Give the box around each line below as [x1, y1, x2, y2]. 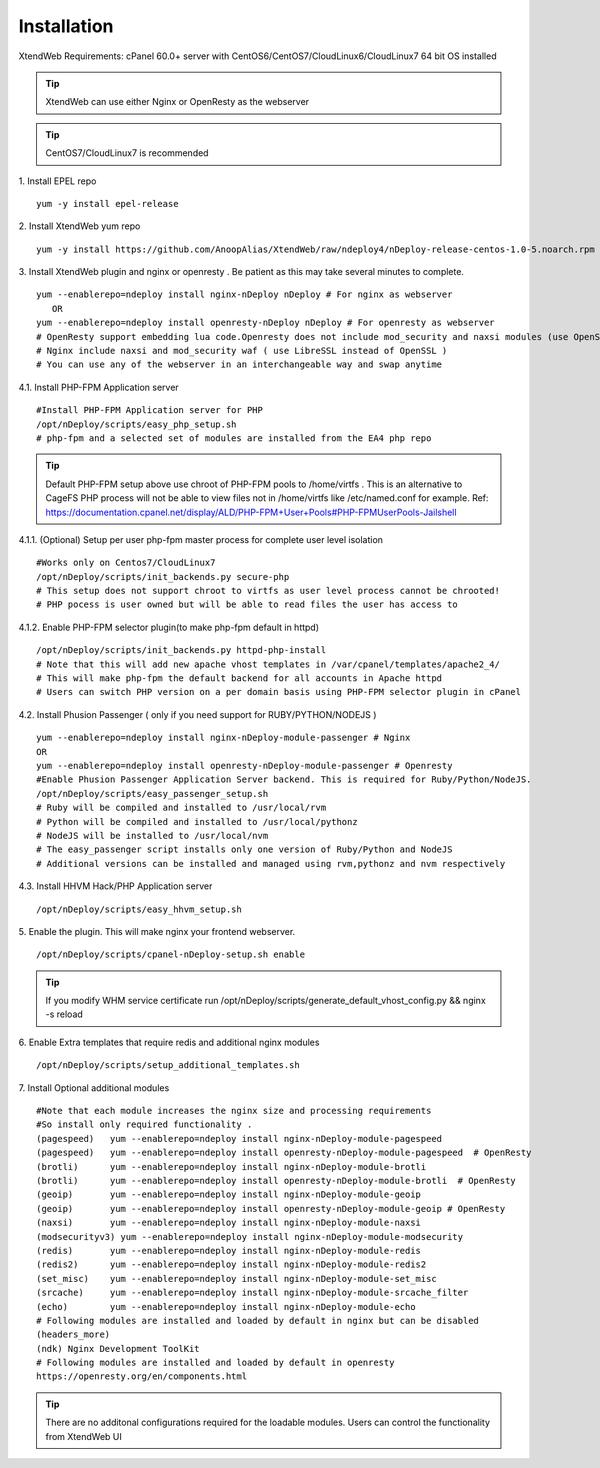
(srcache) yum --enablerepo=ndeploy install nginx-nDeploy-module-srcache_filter [36, 1287, 469, 1299]
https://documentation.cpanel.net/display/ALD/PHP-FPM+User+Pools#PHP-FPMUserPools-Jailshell [45, 506, 457, 518]
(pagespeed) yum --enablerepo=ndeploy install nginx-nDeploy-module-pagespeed [36, 1133, 443, 1144]
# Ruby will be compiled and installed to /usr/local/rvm [36, 802, 327, 814]
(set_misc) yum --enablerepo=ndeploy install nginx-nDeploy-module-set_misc [36, 1273, 437, 1284]
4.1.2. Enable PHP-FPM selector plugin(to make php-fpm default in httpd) [18, 621, 320, 633]
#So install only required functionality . [36, 1119, 253, 1130]
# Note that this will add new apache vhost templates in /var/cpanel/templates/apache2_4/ [36, 658, 500, 670]
